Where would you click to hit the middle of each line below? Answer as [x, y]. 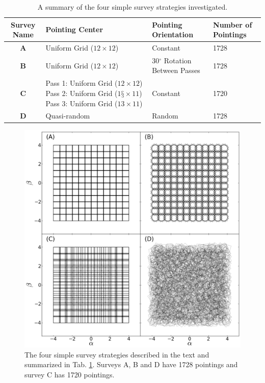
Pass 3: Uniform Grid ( [82, 103]
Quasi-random [68, 116]
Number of [233, 24]
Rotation [178, 60]
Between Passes [176, 70]
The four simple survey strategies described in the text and [117, 354]
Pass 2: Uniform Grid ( [82, 93]
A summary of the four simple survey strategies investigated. [132, 7]
